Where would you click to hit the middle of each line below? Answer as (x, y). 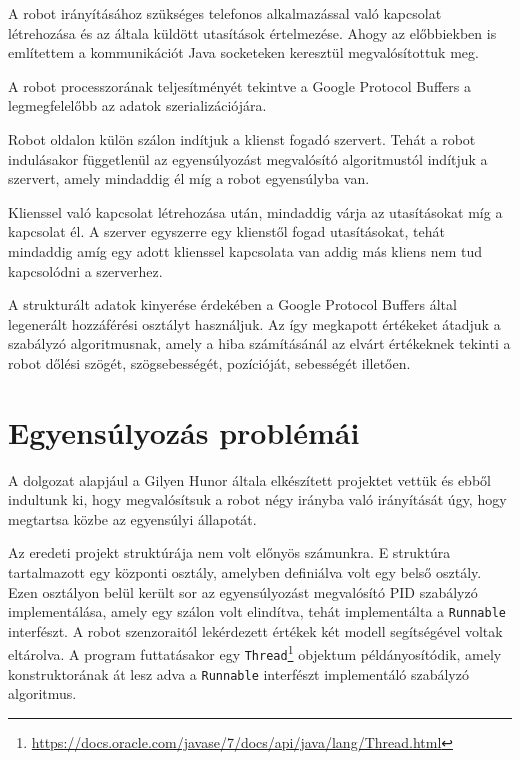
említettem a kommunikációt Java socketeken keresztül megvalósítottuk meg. (243, 52)
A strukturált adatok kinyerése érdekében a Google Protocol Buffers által (232, 304)
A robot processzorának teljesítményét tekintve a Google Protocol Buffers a (239, 85)
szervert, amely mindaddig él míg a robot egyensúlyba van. (189, 178)
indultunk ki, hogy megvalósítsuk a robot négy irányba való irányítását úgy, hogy (257, 499)
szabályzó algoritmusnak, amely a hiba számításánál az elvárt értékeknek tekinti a (259, 343)
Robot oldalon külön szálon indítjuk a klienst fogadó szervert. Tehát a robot (242, 138)
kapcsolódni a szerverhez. (85, 270)
